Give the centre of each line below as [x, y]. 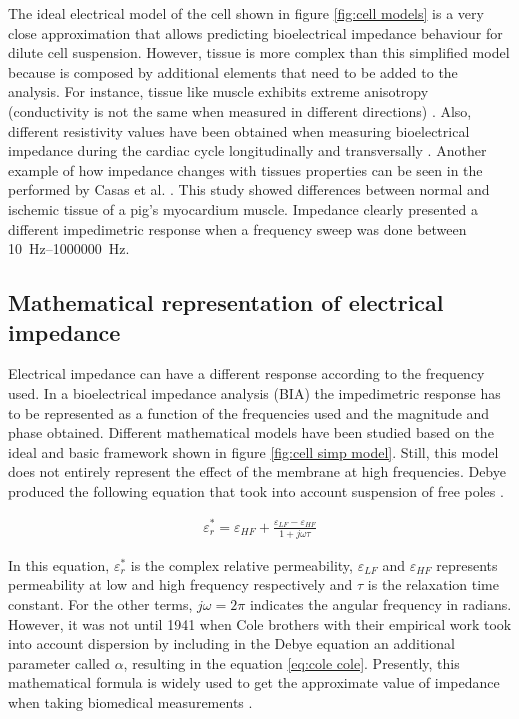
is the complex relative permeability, [241, 564]
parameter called [59, 662]
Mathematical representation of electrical [226, 302]
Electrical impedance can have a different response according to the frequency [246, 373]
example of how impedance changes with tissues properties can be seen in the [245, 169]
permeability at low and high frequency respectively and [180, 584]
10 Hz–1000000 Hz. [69, 248]
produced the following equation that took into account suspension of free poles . [256, 490]
